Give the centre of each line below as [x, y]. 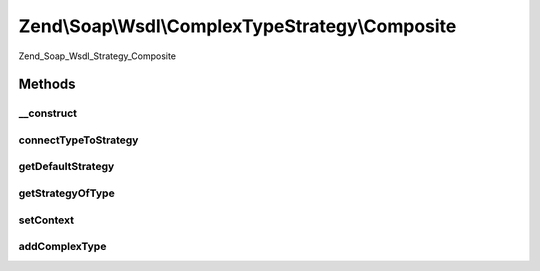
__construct [48, 113]
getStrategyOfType [66, 193]
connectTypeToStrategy [78, 140]
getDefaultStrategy [66, 167]
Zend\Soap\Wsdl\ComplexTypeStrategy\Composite [237, 26]
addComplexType [62, 247]
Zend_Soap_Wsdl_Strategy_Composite [97, 56]
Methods [47, 84]
